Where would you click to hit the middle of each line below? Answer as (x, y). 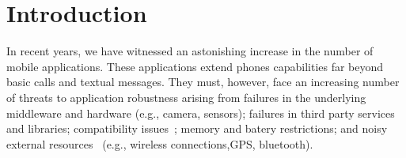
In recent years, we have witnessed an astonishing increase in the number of (190, 51)
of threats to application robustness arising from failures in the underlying (186, 97)
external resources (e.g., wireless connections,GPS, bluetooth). (160, 143)
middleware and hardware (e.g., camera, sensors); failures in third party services (201, 113)
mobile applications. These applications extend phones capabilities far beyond (195, 66)
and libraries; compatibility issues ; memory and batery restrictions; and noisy (197, 128)
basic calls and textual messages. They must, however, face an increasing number (203, 82)
